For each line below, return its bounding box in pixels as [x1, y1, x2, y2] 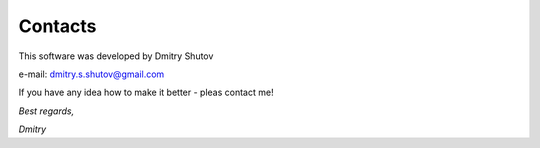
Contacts [18, 15, 97, 37]
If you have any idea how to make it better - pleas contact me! [18, 86, 274, 99]
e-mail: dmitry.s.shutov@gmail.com [18, 68, 165, 80]
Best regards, [18, 105, 75, 117]
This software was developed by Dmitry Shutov [18, 50, 214, 62]
